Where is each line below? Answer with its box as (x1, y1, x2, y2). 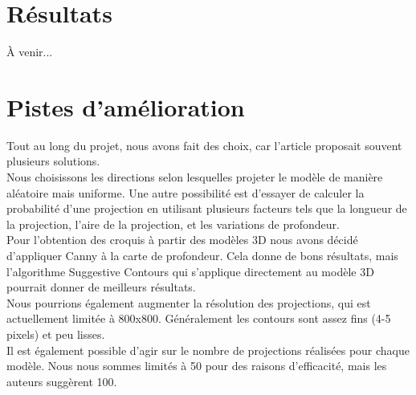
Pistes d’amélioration (6, 90, 245, 123)
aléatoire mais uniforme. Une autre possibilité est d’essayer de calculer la (6, 184, 365, 201)
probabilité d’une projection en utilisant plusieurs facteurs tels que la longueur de (6, 200, 407, 217)
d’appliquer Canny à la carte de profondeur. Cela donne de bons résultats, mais (6, 247, 398, 263)
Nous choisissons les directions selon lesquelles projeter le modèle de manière (6, 169, 383, 185)
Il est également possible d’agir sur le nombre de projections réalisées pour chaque (6, 341, 410, 358)
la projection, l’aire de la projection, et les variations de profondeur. (6, 215, 340, 232)
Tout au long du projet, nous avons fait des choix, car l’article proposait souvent (6, 136, 402, 153)
